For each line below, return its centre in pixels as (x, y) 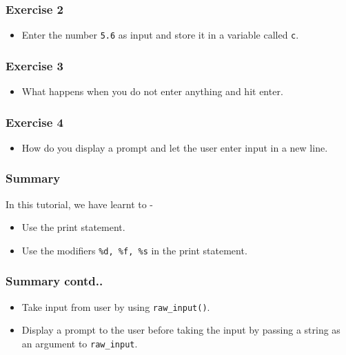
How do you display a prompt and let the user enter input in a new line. (175, 147)
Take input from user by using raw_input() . (116, 306)
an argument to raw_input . (80, 344)
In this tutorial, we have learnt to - (80, 204)
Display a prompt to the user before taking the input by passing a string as (181, 330)
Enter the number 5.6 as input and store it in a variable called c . (160, 35)
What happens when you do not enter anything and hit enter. (152, 91)
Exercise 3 (34, 65)
